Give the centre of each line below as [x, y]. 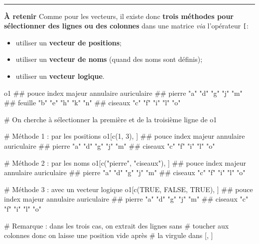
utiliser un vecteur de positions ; [68, 42]
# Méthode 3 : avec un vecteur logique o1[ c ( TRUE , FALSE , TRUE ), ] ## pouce [129, 189]
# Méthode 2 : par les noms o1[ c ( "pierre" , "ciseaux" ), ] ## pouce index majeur [125, 162]
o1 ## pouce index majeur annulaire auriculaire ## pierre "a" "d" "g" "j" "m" [123, 93]
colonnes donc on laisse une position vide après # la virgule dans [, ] [109, 235]
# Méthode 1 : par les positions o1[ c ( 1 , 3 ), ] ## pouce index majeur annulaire [125, 136]
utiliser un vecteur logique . [60, 76]
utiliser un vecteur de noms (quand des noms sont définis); [109, 59]
